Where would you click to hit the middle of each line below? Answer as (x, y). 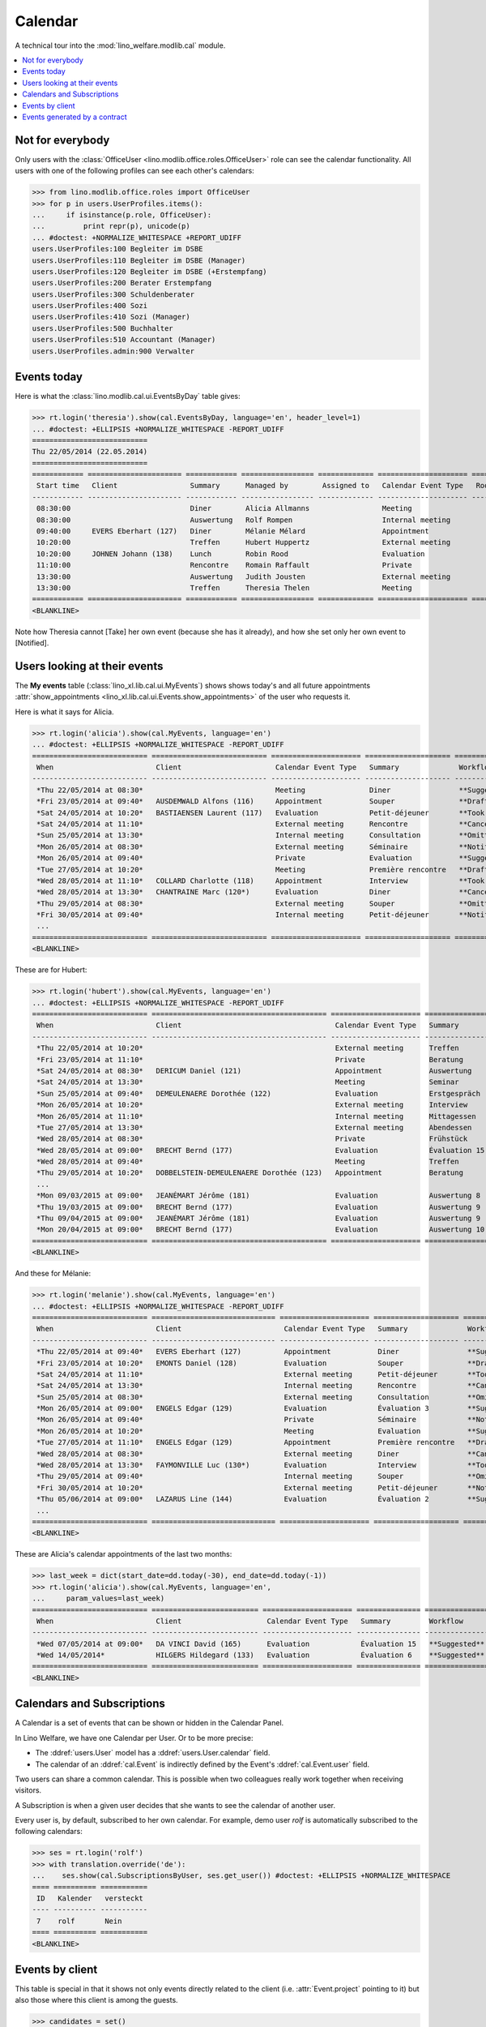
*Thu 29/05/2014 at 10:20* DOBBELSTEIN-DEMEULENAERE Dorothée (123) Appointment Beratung (250, 1173)
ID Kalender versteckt (90, 1898)
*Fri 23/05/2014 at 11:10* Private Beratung (250, 1059)
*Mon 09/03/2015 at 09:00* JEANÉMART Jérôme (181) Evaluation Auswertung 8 (259, 1196)
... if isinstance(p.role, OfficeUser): (122, 214)
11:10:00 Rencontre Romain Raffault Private (224, 565)
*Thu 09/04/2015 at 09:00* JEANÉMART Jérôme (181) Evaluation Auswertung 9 (259, 1219)
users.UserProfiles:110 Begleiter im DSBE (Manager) (139, 260)
